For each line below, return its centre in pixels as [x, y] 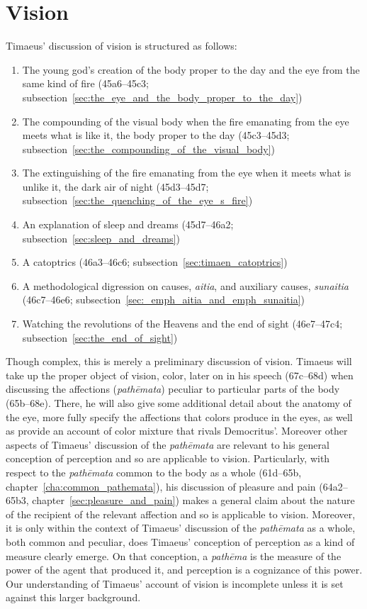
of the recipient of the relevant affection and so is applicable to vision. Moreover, [181, 514]
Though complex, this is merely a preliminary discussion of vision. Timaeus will [179, 361]
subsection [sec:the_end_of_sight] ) [100, 337]
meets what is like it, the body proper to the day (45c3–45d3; [156, 135]
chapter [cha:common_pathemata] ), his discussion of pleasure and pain [161, 486]
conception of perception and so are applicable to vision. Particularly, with [168, 458]
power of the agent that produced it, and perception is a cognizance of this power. [184, 570]
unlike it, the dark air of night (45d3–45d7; [115, 186]
